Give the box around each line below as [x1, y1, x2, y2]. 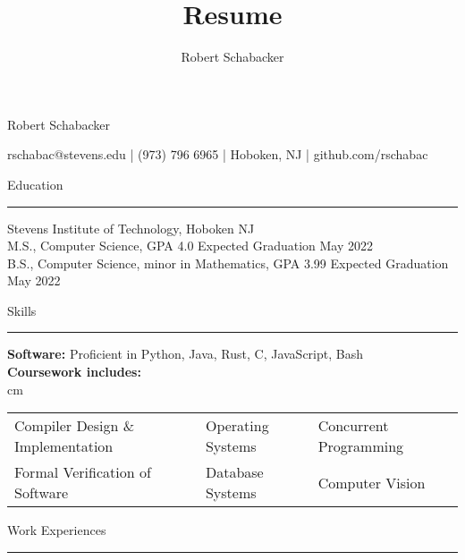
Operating [205, 415, 269, 437]
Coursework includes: [7, 362, 141, 381]
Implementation [14, 436, 114, 457]
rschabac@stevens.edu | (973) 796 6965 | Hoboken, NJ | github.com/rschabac [7, 145, 428, 164]
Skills [7, 301, 37, 319]
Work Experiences [7, 521, 106, 539]
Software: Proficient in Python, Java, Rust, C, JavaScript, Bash [7, 344, 363, 363]
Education [7, 174, 63, 193]
